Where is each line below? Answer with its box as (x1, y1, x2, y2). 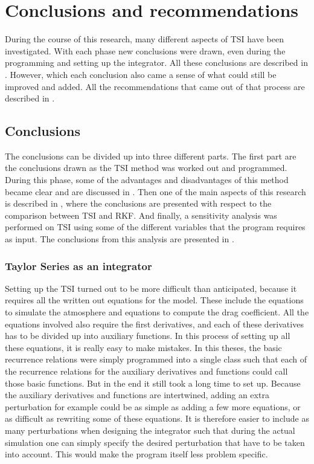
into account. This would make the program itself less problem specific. (5, 448, 268, 460)
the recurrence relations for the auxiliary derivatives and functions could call (5, 365, 288, 378)
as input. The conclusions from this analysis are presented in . (5, 233, 234, 245)
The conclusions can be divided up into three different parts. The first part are (5, 149, 296, 162)
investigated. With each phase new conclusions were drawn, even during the (5, 44, 286, 57)
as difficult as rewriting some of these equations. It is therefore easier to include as (5, 412, 309, 425)
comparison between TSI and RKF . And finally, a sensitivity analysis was (5, 208, 277, 221)
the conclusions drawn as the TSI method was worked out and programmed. (5, 161, 287, 174)
